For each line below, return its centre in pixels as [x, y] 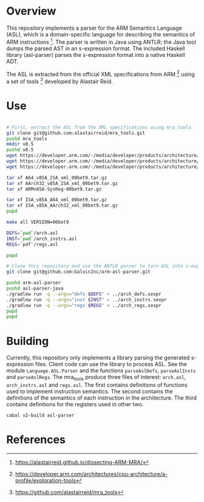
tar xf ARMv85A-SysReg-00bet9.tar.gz [54, 189]
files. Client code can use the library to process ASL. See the [111, 364]
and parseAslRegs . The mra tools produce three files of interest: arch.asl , [96, 378]
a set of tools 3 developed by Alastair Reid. [60, 81]
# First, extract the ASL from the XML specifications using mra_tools [99, 127]
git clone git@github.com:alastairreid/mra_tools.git [76, 133]
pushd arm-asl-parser [34, 283]
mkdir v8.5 [20, 144]
